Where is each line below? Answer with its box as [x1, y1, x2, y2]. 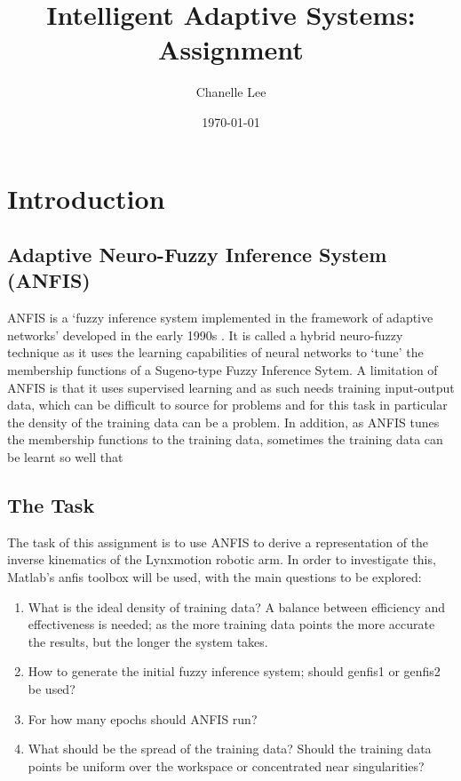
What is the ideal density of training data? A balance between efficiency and [28, 597, 445, 616]
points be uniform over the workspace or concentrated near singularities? [28, 756, 425, 775]
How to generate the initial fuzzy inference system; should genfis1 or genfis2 [28, 662, 441, 681]
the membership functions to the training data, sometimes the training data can [7, 430, 443, 449]
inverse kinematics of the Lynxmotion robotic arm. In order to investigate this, [7, 550, 436, 569]
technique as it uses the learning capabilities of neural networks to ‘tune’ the [7, 343, 424, 362]
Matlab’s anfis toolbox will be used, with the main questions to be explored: [7, 568, 422, 586]
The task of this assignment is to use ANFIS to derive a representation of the [7, 532, 429, 551]
